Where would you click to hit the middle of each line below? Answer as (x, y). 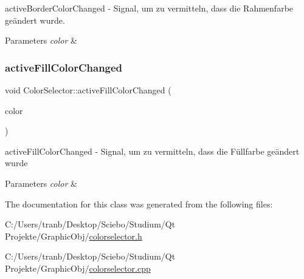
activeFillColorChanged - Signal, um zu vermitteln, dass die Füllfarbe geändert (152, 151)
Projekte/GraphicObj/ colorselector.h (74, 236)
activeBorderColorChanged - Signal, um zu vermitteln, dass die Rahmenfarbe (149, 8)
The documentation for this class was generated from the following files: (139, 203)
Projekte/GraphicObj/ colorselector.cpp (78, 268)
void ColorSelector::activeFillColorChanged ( (88, 90)
